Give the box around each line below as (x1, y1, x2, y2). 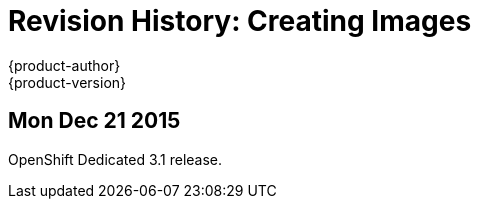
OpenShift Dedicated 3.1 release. (8, 150, 223, 168)
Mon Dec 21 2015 (8, 108, 181, 134)
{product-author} (8, 56, 121, 74)
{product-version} (8, 73, 127, 91)
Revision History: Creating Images (8, 4, 472, 38)
